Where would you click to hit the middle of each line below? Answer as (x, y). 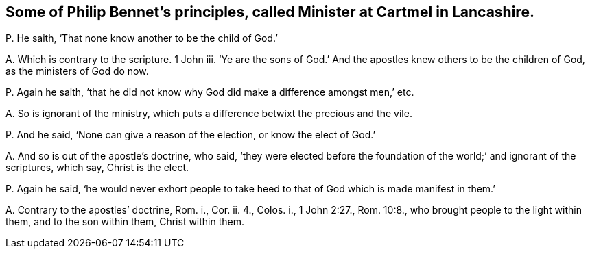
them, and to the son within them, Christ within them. (125, 222)
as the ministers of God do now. (77, 71)
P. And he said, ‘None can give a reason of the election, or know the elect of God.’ (191, 135)
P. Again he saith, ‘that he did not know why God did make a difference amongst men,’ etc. (210, 92)
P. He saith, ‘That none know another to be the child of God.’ (142, 38)
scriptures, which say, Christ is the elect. (97, 168)
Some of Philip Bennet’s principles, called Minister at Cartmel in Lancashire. (270, 12)
